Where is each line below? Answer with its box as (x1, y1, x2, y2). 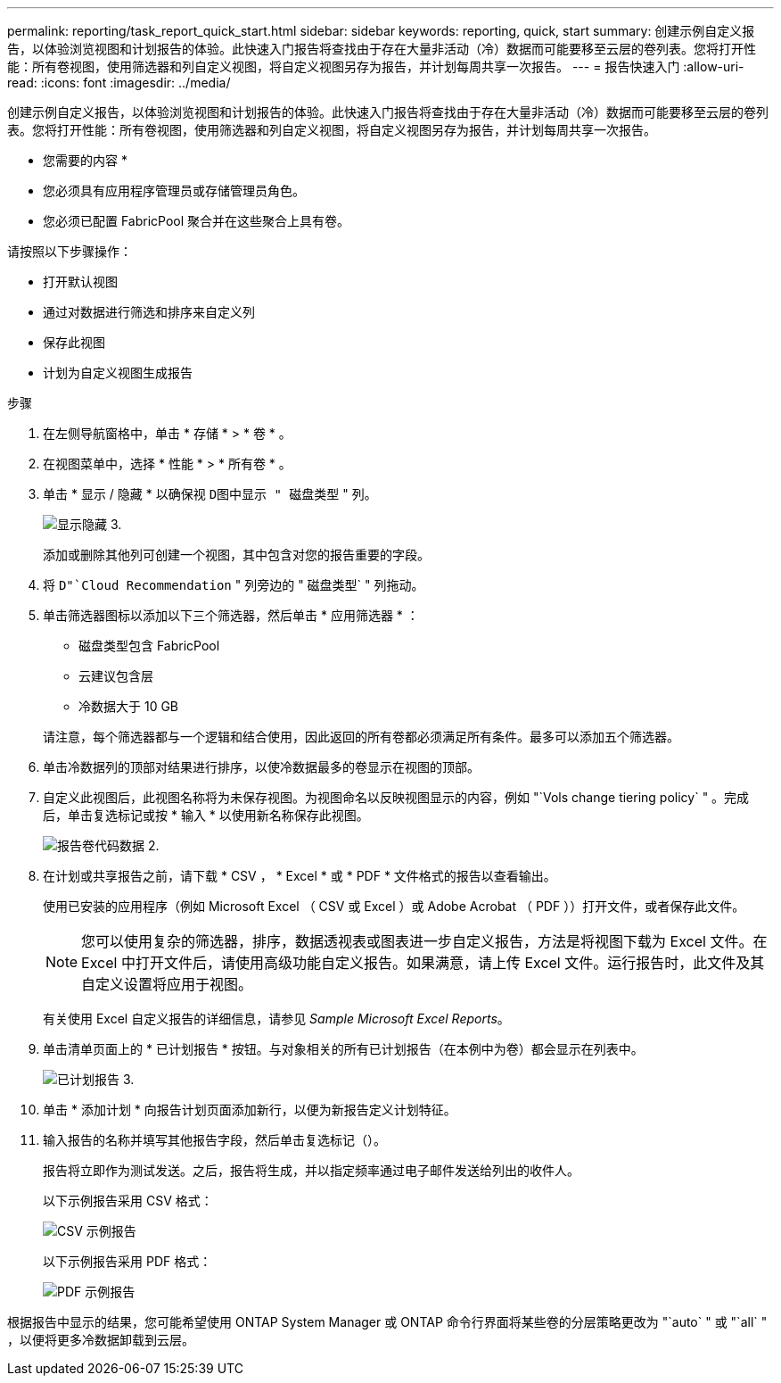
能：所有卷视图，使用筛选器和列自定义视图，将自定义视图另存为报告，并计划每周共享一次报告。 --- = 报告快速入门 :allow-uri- (7, 59, 744, 74)
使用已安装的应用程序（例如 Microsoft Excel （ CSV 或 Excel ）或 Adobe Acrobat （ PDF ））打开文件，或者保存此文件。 (43, 899, 745, 914)
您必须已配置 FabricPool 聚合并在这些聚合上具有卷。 (43, 213, 350, 228)
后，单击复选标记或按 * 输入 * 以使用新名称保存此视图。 (43, 807, 369, 823)
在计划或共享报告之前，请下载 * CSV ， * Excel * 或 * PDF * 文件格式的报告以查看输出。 (43, 868, 556, 883)
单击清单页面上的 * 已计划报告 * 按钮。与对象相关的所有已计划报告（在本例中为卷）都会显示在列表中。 (43, 1041, 644, 1056)
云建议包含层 (78, 668, 153, 683)
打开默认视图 (43, 274, 118, 289)
